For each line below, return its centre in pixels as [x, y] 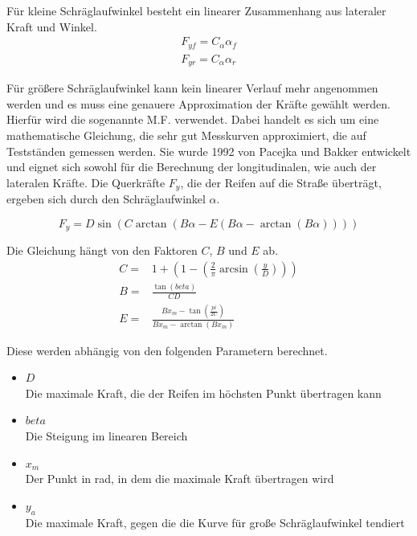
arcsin [233, 269]
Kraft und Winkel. [52, 26]
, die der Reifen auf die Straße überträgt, [281, 182]
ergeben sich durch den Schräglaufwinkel [106, 199]
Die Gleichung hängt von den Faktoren [102, 250]
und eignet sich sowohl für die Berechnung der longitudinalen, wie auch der [192, 167]
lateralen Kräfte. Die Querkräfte [86, 182]
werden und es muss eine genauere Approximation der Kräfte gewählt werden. [199, 103]
